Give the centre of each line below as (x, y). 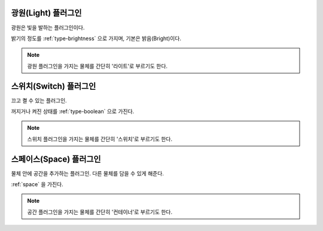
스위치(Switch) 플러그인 (54, 86)
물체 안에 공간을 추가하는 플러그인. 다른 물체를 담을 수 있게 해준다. (88, 173)
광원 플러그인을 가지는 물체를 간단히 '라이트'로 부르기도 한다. (97, 66)
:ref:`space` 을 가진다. (37, 184)
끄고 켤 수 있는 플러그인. (39, 100)
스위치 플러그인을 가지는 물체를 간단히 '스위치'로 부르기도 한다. (100, 139)
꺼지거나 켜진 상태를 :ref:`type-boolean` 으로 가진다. (73, 111)
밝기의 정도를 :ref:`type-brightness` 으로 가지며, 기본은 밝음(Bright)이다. (96, 38)
